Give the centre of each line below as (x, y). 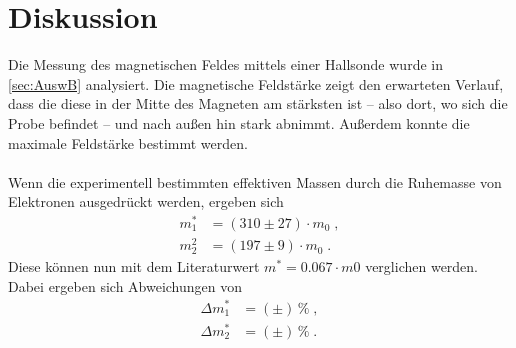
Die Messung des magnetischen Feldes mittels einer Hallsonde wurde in (225, 64)
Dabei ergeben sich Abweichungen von (125, 285)
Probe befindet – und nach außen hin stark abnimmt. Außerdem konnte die (239, 122)
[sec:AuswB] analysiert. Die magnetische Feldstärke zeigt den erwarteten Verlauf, (256, 83)
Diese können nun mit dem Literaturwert (134, 266)
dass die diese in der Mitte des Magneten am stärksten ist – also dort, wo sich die (258, 103)
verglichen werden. (422, 266)
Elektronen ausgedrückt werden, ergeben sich (146, 201)
